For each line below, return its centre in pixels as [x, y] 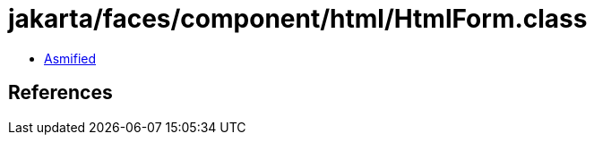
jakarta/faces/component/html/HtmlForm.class [298, 19]
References [60, 93]
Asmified [70, 58]
